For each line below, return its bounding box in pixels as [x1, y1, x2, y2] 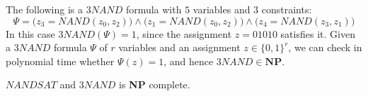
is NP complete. [119, 77, 190, 92]
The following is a [6, 2, 83, 16]
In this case [6, 26, 55, 41]
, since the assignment [136, 26, 232, 41]
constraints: [261, 2, 312, 16]
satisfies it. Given [280, 26, 355, 41]
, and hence [163, 53, 214, 68]
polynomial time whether [6, 53, 115, 68]
